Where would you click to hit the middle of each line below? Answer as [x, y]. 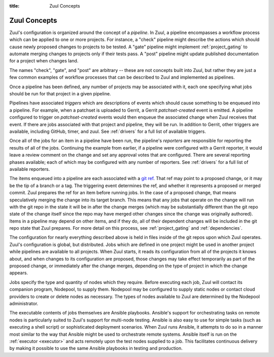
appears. [19, 273]
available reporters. [30, 169]
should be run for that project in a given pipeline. [60, 94]
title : [14, 6]
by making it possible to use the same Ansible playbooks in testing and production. [96, 348]
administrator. [24, 303]
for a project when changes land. [44, 61]
